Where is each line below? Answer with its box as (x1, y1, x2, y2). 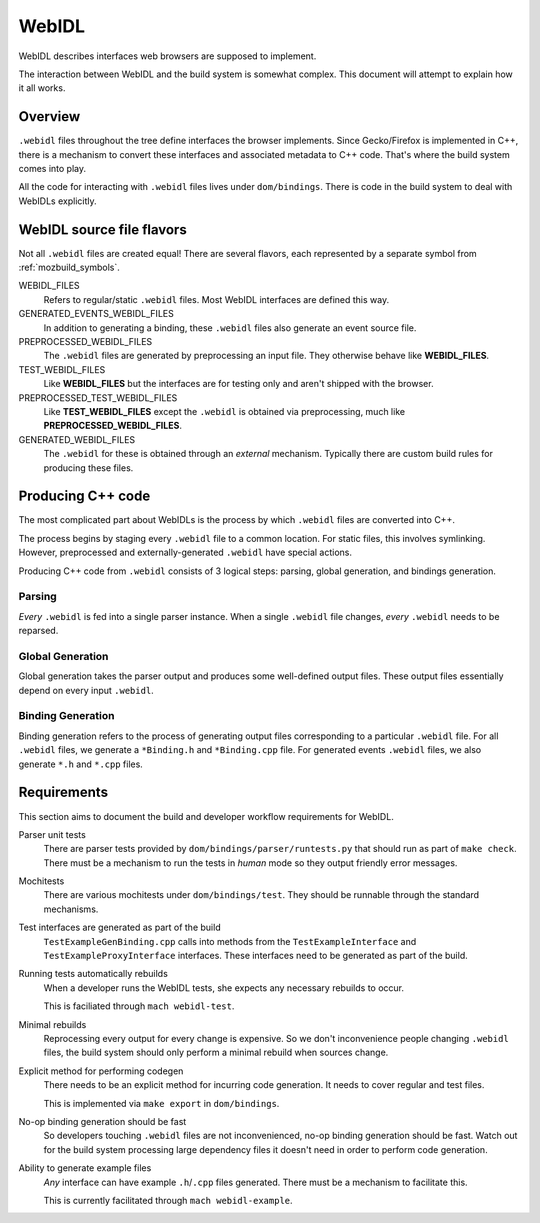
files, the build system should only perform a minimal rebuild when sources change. (43, 1046, 389, 1059)
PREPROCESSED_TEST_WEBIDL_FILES (18, 391, 178, 404)
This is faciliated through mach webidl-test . (43, 1000, 235, 1012)
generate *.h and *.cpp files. (18, 758, 144, 770)
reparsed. (18, 625, 59, 637)
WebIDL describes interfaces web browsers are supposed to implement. (18, 50, 317, 62)
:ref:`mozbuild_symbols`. (18, 261, 120, 274)
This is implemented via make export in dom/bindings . (43, 1097, 280, 1109)
